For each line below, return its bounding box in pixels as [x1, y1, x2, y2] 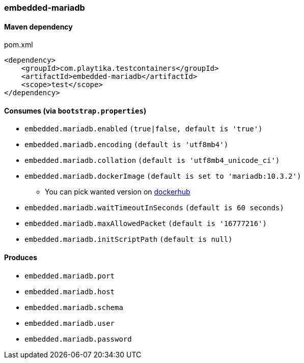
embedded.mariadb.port [24, 271, 115, 280]
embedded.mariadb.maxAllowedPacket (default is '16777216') [24, 219, 267, 228]
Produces [4, 253, 37, 262]
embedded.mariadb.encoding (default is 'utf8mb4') [24, 141, 229, 149]
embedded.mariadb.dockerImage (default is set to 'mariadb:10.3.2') [24, 172, 301, 181]
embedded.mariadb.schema [24, 303, 123, 312]
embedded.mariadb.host [24, 287, 115, 296]
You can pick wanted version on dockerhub [45, 187, 190, 197]
